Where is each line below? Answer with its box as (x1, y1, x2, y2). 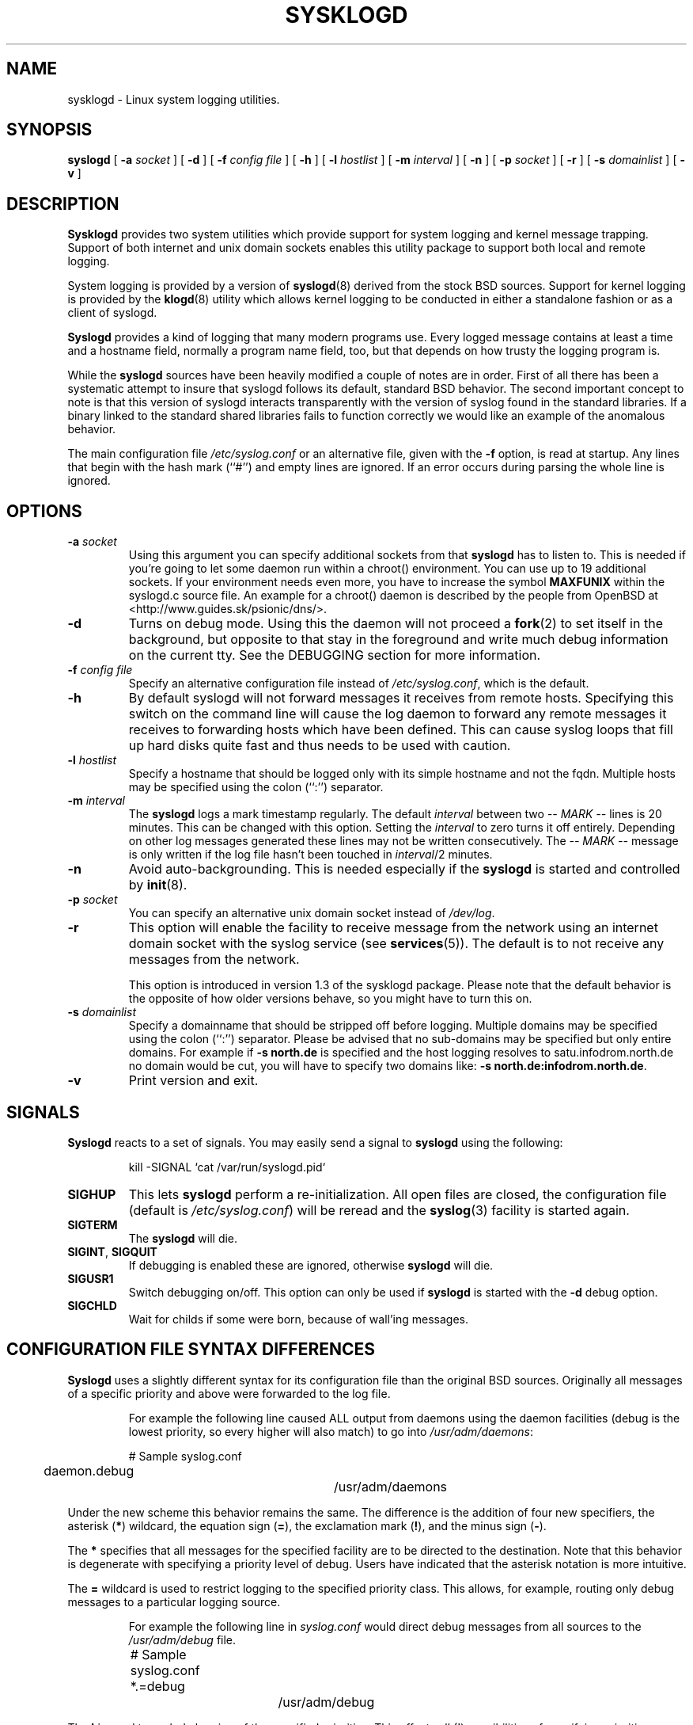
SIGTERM (67, 1217, 118, 1232)
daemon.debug (44, 1462, 134, 1479)
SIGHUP (67, 1186, 116, 1202)
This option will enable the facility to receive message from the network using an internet (128, 920, 658, 936)
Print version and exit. (128, 1072, 259, 1089)
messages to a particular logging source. (67, 1594, 281, 1609)
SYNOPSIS (6, 120, 93, 140)
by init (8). (128, 877, 187, 893)
